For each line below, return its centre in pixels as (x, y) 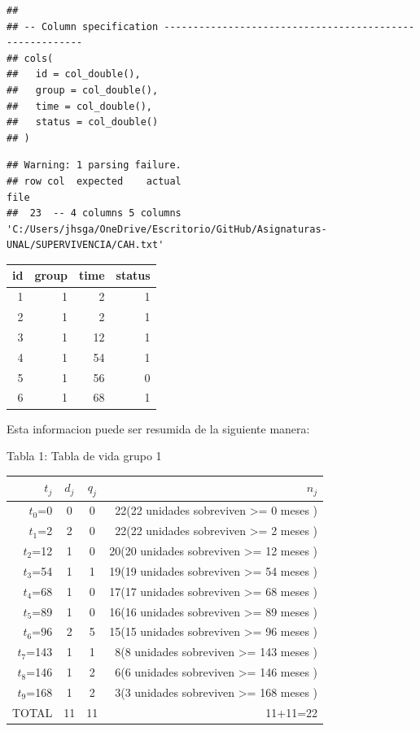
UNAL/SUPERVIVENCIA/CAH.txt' (85, 245)
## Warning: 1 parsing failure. (94, 165)
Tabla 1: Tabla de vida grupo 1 (84, 456)
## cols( (30, 58)
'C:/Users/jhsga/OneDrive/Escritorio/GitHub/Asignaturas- (167, 229)
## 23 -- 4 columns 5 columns (94, 213)
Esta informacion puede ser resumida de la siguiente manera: (158, 428)
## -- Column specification (83, 26)
